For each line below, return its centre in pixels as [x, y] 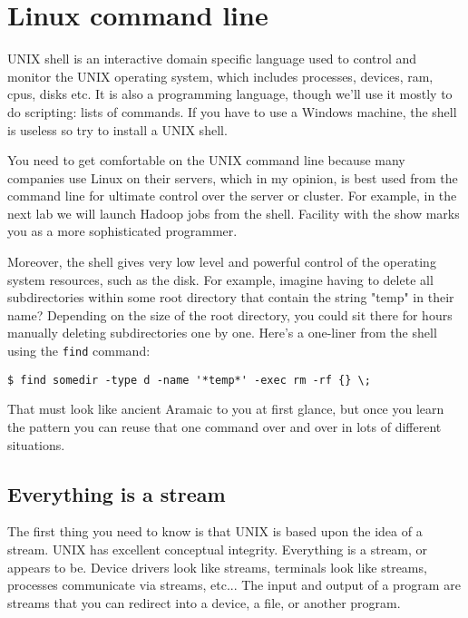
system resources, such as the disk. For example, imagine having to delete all [220, 279]
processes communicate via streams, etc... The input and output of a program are [234, 585]
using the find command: [79, 351]
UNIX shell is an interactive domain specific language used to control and [212, 59]
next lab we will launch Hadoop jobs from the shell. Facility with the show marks [234, 213]
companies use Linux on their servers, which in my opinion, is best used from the [233, 177]
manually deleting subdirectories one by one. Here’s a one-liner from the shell [222, 333]
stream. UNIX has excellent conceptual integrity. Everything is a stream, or [218, 549]
